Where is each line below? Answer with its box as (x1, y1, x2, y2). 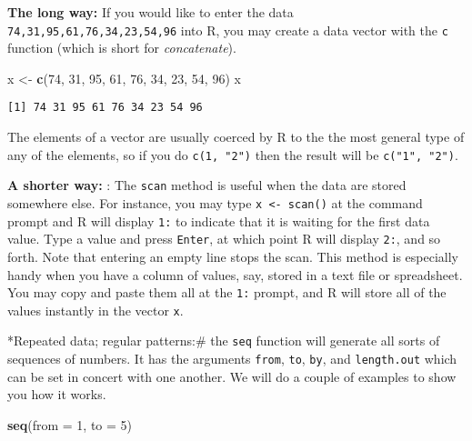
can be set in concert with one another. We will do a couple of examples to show (7, 366, 457, 386)
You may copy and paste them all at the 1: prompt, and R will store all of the (7, 283, 447, 302)
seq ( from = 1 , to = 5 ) (7, 415, 133, 434)
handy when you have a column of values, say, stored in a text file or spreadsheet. (7, 265, 463, 284)
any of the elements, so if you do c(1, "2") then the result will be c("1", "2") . (7, 145, 458, 164)
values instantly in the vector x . (7, 300, 184, 319)
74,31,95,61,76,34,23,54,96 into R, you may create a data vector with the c (7, 20, 448, 39)
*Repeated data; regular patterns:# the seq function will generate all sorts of (7, 331, 440, 350)
